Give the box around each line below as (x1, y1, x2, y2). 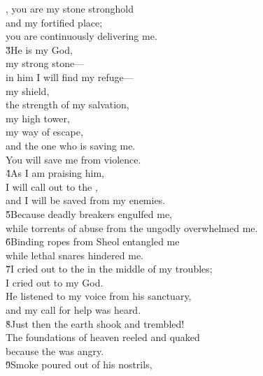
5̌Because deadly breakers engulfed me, (6, 206, 173, 221)
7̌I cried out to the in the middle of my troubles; (6, 261, 213, 276)
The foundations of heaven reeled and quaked (6, 330, 200, 345)
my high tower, (6, 110, 70, 125)
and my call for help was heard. (6, 303, 141, 317)
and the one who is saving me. (6, 138, 136, 152)
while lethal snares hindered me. (6, 247, 144, 262)
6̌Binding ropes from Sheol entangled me (6, 234, 180, 249)
